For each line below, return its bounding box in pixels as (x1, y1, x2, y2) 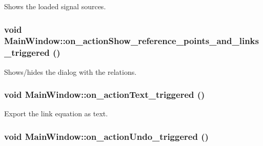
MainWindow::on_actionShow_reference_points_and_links (4, 34, 259, 47)
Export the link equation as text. (4, 108, 108, 119)
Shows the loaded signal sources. (4, 1, 106, 11)
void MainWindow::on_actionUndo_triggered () (4, 130, 209, 142)
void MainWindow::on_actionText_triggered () (4, 88, 205, 101)
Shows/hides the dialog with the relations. (4, 66, 137, 77)
